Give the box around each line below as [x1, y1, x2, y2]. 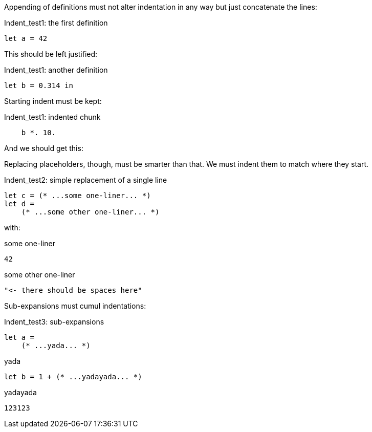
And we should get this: [4, 144, 83, 153]
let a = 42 [4, 34, 48, 42]
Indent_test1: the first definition [4, 18, 108, 27]
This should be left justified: [4, 50, 98, 58]
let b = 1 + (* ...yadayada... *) [4, 373, 142, 381]
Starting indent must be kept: [4, 97, 102, 105]
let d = [4, 200, 35, 208]
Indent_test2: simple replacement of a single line [4, 176, 167, 184]
